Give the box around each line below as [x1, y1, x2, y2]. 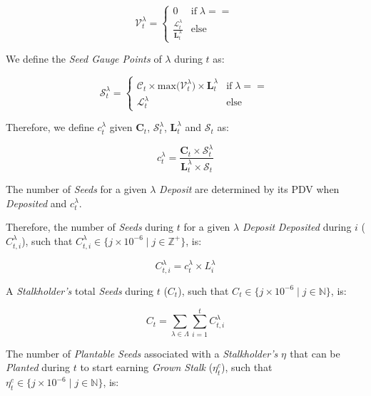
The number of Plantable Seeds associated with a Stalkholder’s [6, 345, 278, 360]
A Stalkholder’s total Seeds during [6, 283, 154, 298]
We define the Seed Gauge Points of [6, 51, 162, 66]
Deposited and [6, 195, 67, 210]
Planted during [6, 360, 71, 375]
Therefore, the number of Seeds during [6, 219, 174, 234]
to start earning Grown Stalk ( [80, 360, 213, 375]
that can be [290, 345, 340, 360]
